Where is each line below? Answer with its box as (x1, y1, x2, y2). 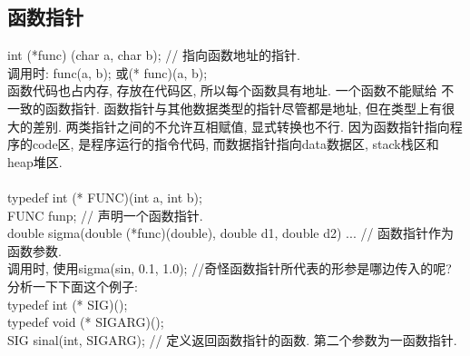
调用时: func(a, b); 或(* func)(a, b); (7, 63, 208, 82)
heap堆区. (7, 152, 63, 171)
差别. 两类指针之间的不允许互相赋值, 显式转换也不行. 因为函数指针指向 (32, 116, 450, 135)
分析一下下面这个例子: (7, 276, 138, 295)
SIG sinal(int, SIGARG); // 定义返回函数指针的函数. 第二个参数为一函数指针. (7, 330, 457, 349)
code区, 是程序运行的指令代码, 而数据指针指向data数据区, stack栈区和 (32, 134, 439, 153)
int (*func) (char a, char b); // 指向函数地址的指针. (7, 45, 300, 64)
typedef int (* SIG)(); (7, 294, 128, 313)
